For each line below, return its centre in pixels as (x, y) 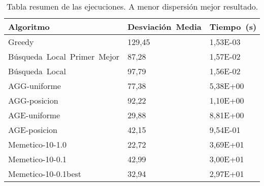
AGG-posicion (33, 100)
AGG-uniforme (35, 86)
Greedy (21, 42)
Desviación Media (164, 27)
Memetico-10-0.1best (45, 174)
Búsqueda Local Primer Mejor (64, 56)
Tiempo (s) (233, 27)
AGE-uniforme (34, 115)
